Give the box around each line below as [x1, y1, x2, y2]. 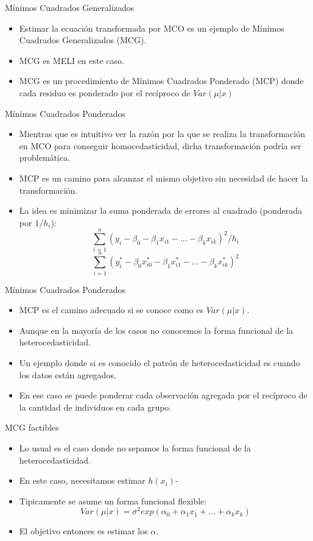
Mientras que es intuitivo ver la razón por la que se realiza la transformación [19, 127, 305, 140]
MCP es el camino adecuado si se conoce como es [19, 303, 203, 316]
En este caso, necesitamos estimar [19, 474, 146, 487]
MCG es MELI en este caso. [19, 54, 124, 66]
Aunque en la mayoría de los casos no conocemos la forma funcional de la [19, 324, 294, 336]
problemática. [19, 151, 71, 164]
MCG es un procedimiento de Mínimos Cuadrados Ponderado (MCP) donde [19, 74, 304, 87]
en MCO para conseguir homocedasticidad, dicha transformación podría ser [19, 139, 301, 152]
